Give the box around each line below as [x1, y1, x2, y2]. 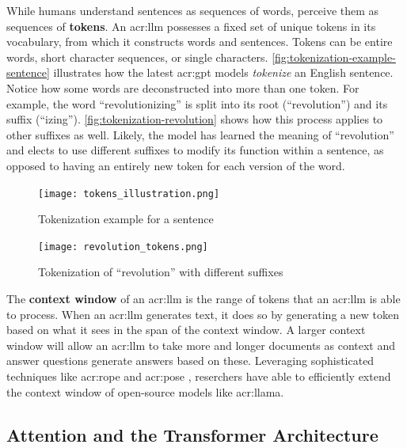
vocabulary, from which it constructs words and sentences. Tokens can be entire [6, 33, 393, 50]
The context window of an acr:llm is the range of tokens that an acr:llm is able [6, 290, 401, 307]
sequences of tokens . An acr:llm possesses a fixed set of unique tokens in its [6, 17, 376, 34]
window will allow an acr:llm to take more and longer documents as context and [6, 336, 396, 353]
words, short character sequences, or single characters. [6, 48, 268, 65]
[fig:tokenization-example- [272, 48, 396, 65]
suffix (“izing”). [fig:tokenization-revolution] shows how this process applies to [6, 111, 383, 127]
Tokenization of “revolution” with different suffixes [38, 264, 283, 280]
